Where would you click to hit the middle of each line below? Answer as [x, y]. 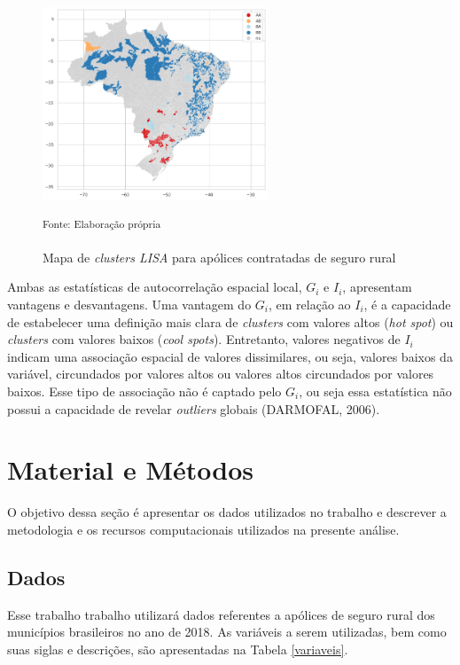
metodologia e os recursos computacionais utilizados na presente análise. [203, 529]
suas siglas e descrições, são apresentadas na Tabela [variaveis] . [178, 649]
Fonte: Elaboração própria [102, 223]
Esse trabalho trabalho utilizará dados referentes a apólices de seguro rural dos [221, 614]
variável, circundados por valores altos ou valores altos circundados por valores [221, 374]
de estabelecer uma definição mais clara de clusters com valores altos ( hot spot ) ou [230, 321]
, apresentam [377, 287]
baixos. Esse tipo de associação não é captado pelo [144, 391]
